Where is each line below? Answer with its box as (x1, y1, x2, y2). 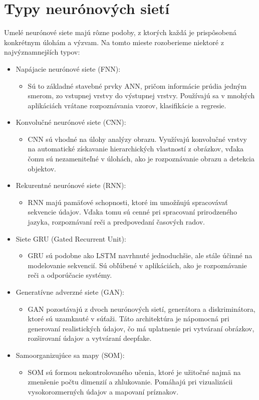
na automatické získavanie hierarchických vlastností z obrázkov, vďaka (28, 143, 244, 154)
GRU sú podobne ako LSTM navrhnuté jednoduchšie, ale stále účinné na (28, 250, 252, 261)
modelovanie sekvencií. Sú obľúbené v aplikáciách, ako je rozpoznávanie (28, 260, 247, 270)
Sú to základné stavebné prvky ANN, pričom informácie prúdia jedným (28, 80, 247, 91)
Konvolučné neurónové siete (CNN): (16, 117, 126, 127)
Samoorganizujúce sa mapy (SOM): (16, 349, 125, 360)
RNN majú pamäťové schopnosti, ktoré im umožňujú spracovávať (28, 196, 228, 207)
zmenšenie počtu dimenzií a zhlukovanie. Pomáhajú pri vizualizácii (28, 376, 233, 387)
